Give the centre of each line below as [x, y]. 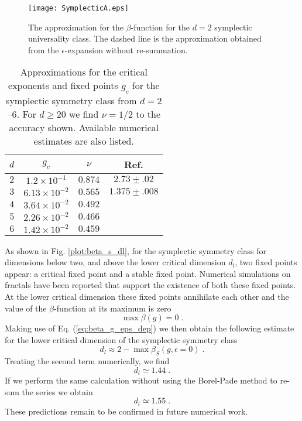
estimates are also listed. [84, 141]
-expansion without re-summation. [126, 49]
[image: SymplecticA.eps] [78, 8]
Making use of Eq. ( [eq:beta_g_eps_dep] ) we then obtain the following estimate [150, 328]
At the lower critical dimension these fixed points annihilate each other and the [147, 296]
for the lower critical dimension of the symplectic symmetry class [121, 339]
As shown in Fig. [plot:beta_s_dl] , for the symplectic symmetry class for [135, 250]
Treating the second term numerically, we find [87, 361]
